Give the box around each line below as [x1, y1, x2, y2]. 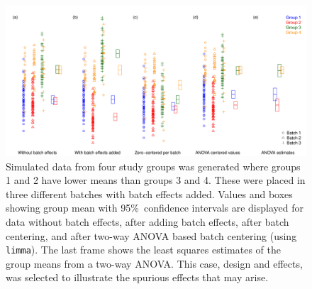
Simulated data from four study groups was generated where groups [6, 158, 301, 173]
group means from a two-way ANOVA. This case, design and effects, [6, 256, 303, 271]
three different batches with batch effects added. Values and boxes [6, 186, 293, 201]
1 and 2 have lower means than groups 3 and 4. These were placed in [6, 173, 306, 187]
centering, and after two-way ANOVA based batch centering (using [6, 228, 297, 243]
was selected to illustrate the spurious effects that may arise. [6, 270, 269, 285]
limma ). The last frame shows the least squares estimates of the [6, 242, 281, 257]
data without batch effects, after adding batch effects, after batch [6, 214, 289, 229]
